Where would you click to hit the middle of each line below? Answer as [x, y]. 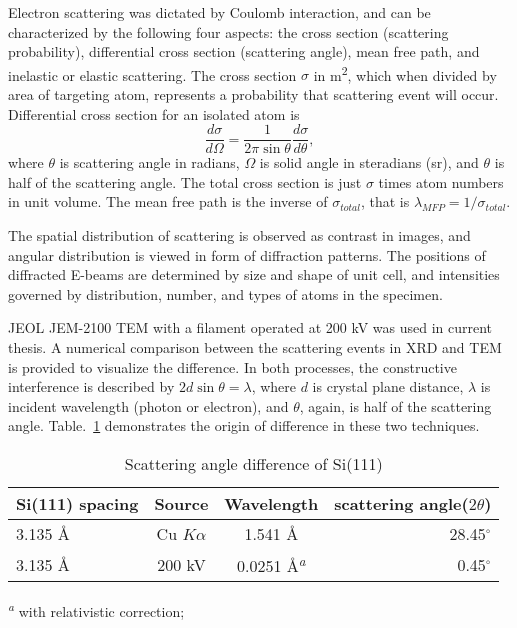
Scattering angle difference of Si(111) [253, 463]
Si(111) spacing [77, 503]
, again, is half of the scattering [395, 405]
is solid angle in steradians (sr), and [369, 162]
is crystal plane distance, [388, 386]
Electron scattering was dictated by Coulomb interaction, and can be [219, 12]
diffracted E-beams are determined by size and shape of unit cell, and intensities [254, 274]
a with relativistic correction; [96, 609]
